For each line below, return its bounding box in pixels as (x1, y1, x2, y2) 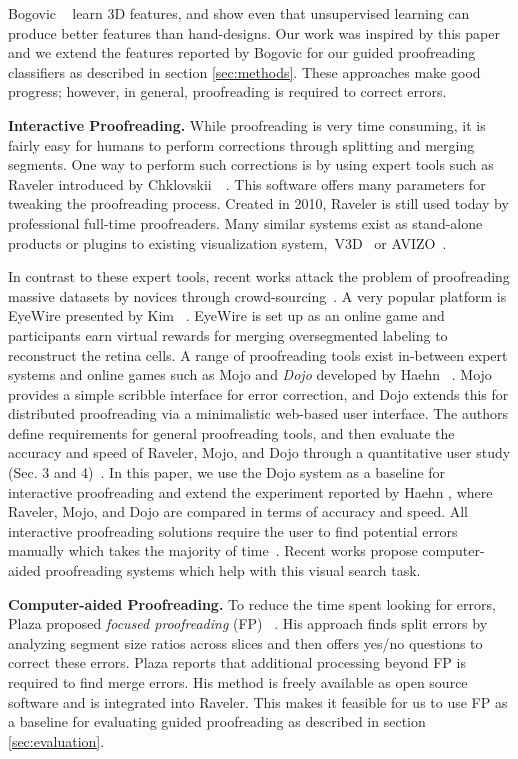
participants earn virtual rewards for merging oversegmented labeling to (8, 324, 448, 345)
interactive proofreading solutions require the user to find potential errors (8, 520, 458, 541)
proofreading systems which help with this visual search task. (45, 560, 421, 581)
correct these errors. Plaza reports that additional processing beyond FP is (8, 652, 466, 673)
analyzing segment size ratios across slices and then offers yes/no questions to (8, 632, 483, 653)
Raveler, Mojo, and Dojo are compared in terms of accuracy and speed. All (8, 501, 469, 522)
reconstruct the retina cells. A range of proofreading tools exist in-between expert (8, 344, 508, 365)
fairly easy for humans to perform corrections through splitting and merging (8, 134, 475, 155)
